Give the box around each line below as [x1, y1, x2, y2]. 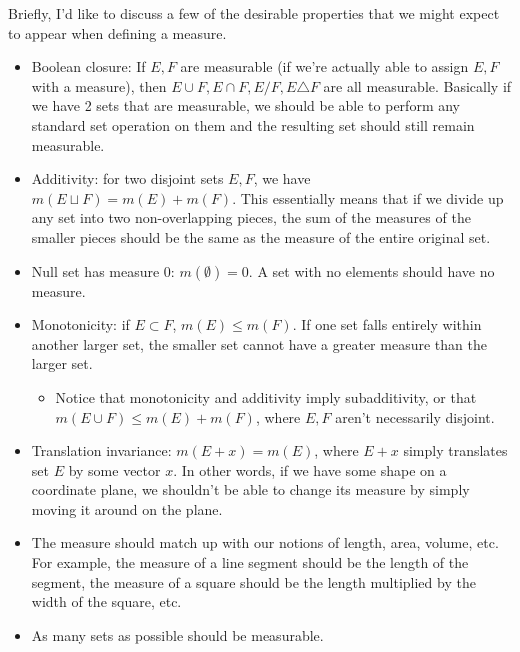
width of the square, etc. [31, 591, 182, 612]
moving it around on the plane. [31, 498, 223, 519]
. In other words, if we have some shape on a [173, 459, 447, 480]
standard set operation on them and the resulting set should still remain [31, 114, 475, 135]
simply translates [403, 440, 508, 461]
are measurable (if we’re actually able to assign [180, 56, 469, 77]
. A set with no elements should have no [248, 260, 495, 281]
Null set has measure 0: [31, 260, 175, 281]
